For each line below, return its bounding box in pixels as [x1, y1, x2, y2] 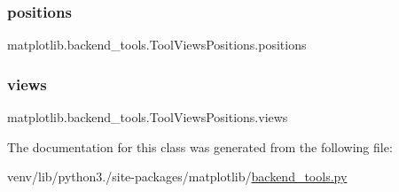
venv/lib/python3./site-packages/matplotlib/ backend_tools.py [7, 167, 348, 186]
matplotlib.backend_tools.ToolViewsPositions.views [7, 108, 288, 127]
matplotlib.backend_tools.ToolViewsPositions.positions [7, 35, 307, 54]
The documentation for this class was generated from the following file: [7, 137, 393, 156]
